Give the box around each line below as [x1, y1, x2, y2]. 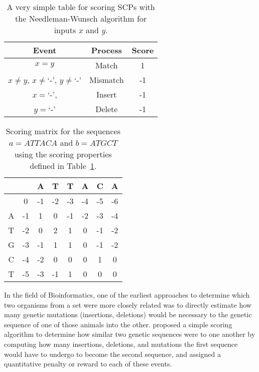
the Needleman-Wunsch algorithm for [15, 13, 147, 24]
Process [91, 44, 122, 56]
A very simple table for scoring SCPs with [7, 1, 155, 13]
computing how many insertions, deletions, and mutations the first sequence [4, 338, 238, 349]
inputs [54, 24, 76, 36]
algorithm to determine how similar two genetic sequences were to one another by [4, 329, 255, 339]
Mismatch [89, 74, 124, 85]
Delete [95, 103, 118, 115]
